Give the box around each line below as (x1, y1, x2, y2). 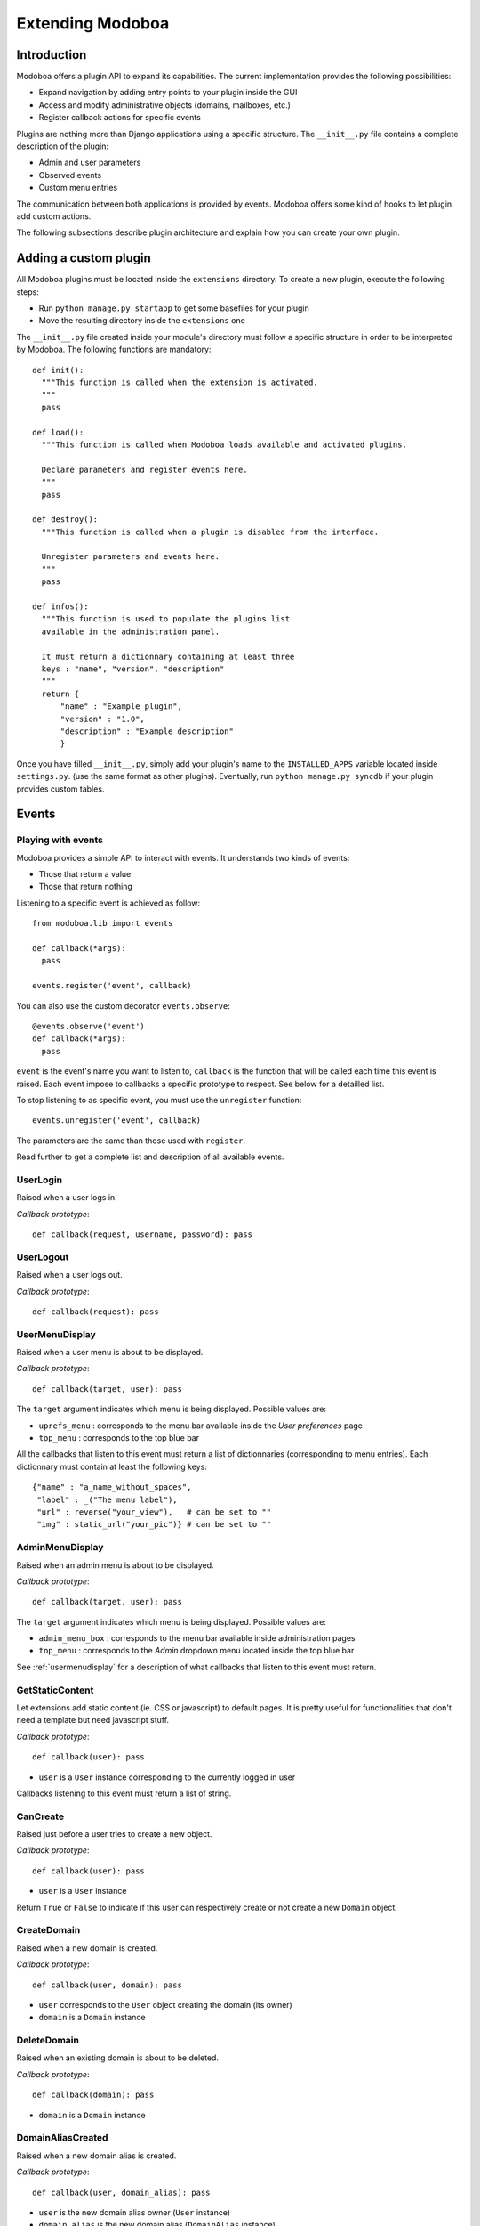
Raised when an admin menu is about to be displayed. (16, 1559, 214, 1571)
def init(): (32, 365, 84, 375)
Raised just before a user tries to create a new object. (16, 1829, 212, 1840)
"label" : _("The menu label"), (36, 1494, 178, 1505)
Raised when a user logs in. (16, 1192, 117, 1203)
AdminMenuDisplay (16, 1541, 104, 1554)
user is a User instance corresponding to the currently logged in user (38, 1772, 296, 1783)
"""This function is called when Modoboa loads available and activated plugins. (41, 439, 408, 450)
